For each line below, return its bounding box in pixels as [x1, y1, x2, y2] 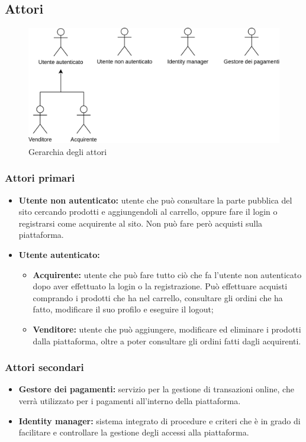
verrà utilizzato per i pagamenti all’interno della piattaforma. [18, 394, 241, 406]
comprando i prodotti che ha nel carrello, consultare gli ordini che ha [33, 291, 283, 304]
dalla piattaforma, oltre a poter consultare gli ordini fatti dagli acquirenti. [33, 334, 301, 347]
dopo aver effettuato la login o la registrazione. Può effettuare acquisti [33, 280, 288, 292]
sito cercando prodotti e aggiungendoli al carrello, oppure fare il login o [18, 205, 278, 218]
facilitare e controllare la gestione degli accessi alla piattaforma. [18, 426, 249, 438]
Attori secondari [5, 360, 84, 375]
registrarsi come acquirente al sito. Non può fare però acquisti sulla [18, 217, 263, 229]
